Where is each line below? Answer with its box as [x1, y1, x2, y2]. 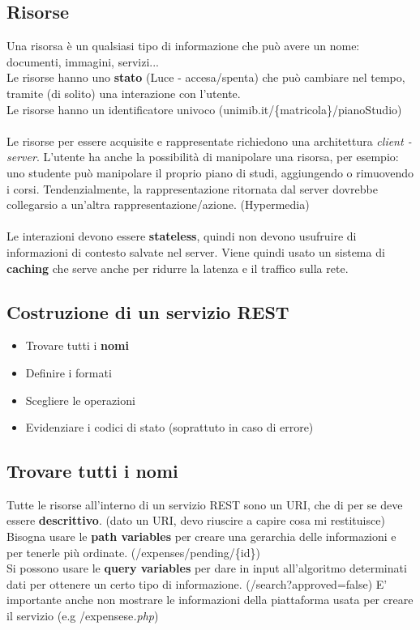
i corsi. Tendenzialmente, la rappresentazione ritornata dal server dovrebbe [6, 180, 378, 197]
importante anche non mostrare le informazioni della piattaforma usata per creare [6, 591, 414, 608]
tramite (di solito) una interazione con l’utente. [6, 84, 241, 101]
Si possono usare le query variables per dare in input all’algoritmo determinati [6, 560, 407, 577]
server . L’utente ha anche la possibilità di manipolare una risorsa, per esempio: [6, 148, 399, 165]
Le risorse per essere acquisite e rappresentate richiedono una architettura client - [6, 132, 412, 149]
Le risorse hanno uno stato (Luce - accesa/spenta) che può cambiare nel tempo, [6, 69, 405, 86]
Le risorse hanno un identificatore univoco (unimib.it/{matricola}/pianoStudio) [6, 100, 402, 117]
